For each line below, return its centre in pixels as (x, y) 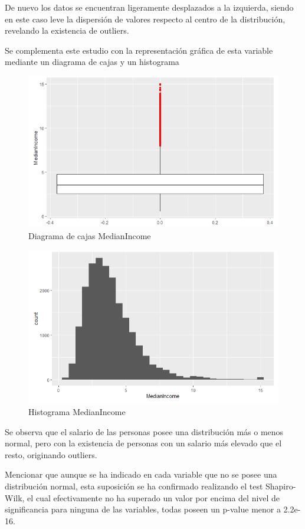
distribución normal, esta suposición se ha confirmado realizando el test (134, 486)
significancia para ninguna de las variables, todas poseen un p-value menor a (143, 509)
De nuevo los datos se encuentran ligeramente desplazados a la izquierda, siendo (149, 7)
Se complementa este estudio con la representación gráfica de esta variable (139, 50)
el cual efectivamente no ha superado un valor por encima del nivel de (154, 497)
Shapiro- (281, 486)
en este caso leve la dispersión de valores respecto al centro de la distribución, (145, 19)
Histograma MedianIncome (77, 412)
